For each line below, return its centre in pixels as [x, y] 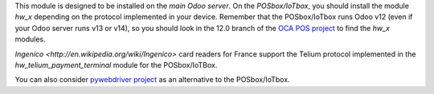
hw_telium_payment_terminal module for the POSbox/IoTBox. [116, 65]
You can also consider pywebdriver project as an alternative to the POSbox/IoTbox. [152, 80]
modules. [30, 39]
